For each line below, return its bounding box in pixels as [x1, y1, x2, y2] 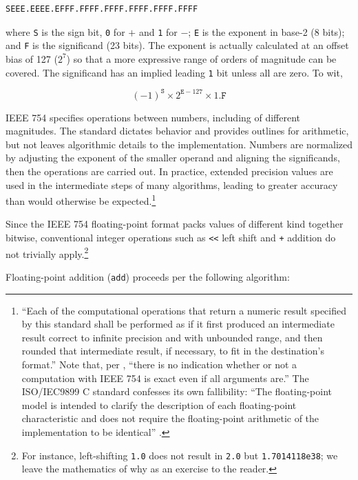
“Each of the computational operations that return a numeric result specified [21, 303, 346, 317]
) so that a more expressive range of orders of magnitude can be [66, 51, 337, 66]
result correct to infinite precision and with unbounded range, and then [21, 330, 323, 344]
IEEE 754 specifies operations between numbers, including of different [6, 110, 301, 124]
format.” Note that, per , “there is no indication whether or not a [21, 357, 297, 371]
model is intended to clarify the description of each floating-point [21, 397, 297, 412]
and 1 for [138, 24, 178, 39]
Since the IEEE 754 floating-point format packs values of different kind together [6, 217, 344, 231]
